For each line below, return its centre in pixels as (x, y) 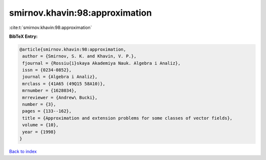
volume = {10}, (41, 125)
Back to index (23, 151)
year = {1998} (39, 132)
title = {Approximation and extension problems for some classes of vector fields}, (127, 118)
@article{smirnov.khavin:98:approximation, (73, 49)
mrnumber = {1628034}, (50, 91)
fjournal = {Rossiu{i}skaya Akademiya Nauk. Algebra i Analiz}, (101, 63)
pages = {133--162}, (47, 111)
